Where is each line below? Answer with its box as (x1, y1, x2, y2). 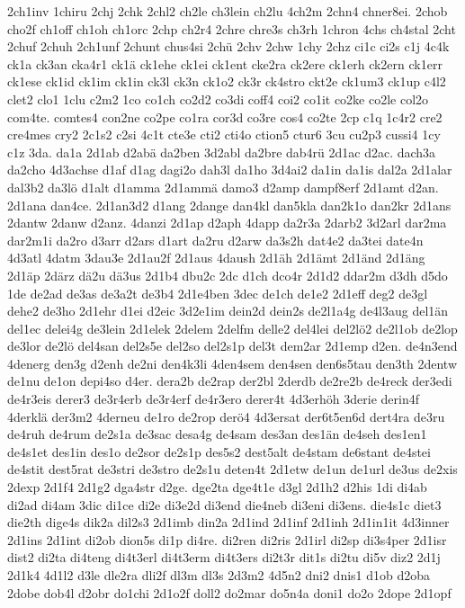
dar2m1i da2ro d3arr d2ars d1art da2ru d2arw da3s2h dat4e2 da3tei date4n (7, 230, 424, 249)
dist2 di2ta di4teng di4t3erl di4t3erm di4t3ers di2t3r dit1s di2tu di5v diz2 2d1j (7, 548, 441, 567)
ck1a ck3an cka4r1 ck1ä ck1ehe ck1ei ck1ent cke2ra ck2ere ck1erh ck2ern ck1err (7, 54, 443, 73)
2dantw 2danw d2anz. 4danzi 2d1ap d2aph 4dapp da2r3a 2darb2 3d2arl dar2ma (7, 213, 447, 232)
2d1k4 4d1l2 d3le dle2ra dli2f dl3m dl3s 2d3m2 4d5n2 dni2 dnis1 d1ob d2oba (7, 566, 431, 584)
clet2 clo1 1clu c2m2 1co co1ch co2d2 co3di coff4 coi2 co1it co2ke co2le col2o (7, 89, 429, 108)
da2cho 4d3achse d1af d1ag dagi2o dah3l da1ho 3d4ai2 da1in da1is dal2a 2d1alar (7, 160, 452, 179)
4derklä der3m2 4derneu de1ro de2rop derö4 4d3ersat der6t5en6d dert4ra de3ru (7, 407, 445, 425)
